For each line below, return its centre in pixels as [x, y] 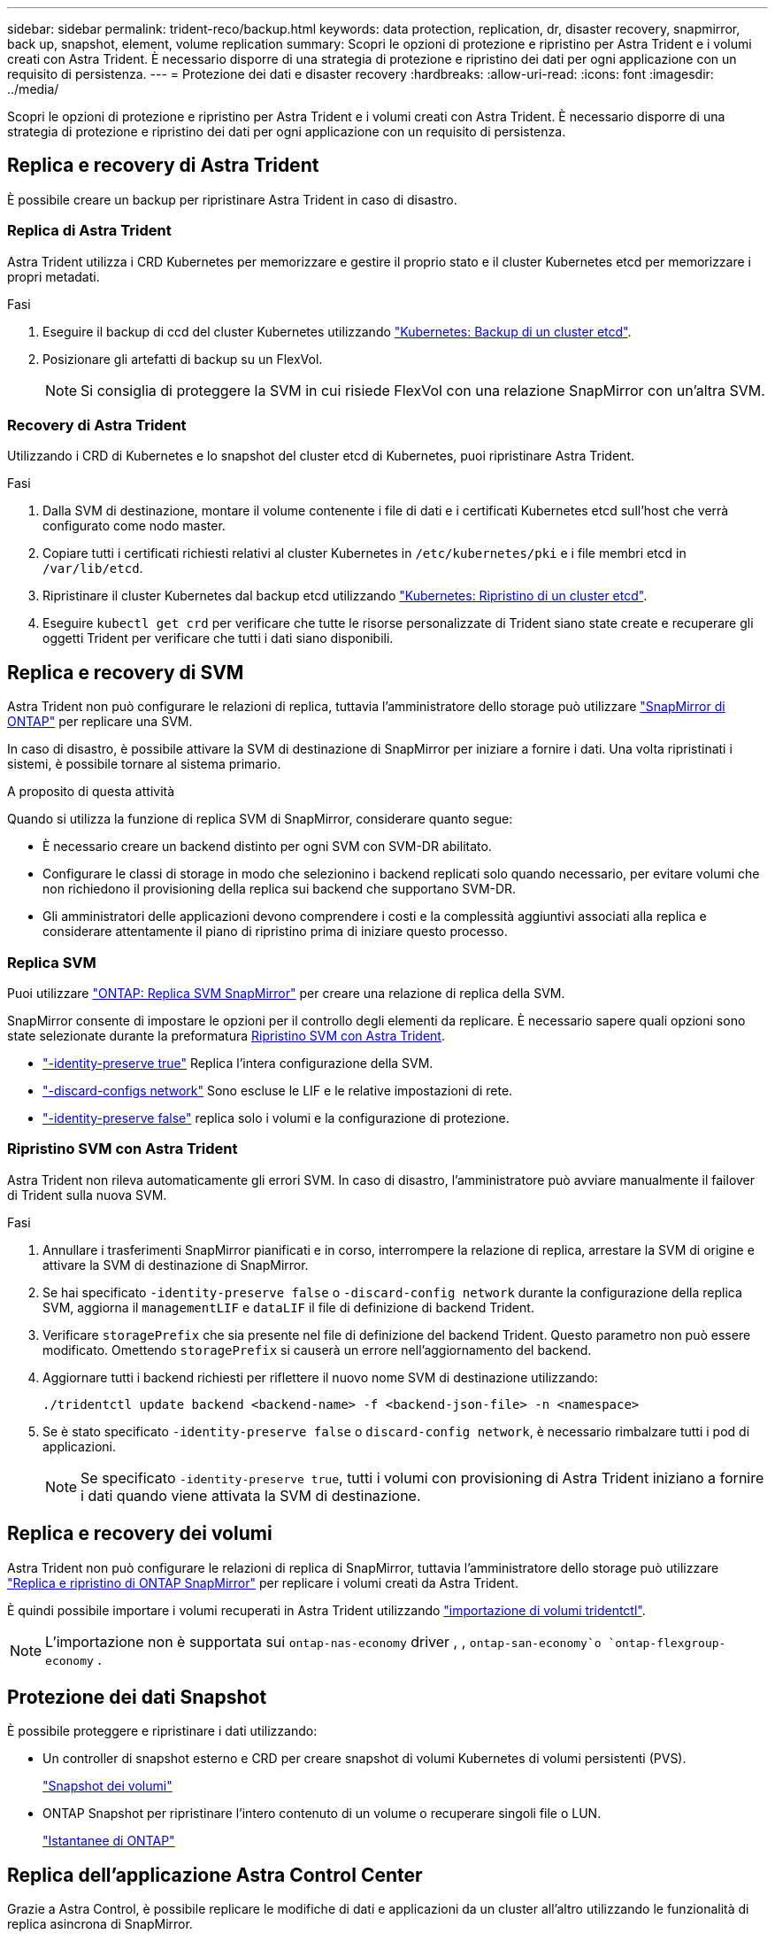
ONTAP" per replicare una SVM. [100, 722]
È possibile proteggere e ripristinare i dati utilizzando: [162, 1731]
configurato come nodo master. [134, 526]
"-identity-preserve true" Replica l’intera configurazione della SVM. [238, 1063]
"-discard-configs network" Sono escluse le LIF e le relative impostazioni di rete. [278, 1090]
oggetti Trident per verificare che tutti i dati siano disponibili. [218, 638]
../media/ [33, 89]
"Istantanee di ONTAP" [109, 1841]
